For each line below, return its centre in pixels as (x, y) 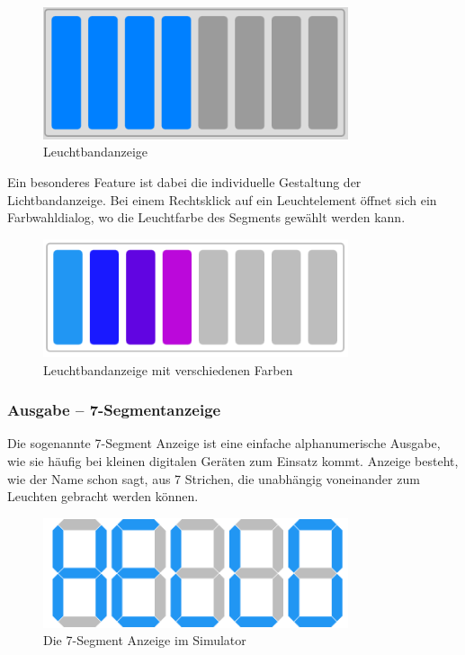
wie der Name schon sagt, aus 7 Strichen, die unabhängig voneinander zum (214, 478)
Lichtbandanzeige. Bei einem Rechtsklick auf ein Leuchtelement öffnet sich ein (222, 199)
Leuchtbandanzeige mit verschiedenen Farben (168, 369)
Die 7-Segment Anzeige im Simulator (145, 640)
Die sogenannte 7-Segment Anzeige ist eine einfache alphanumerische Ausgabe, (224, 443)
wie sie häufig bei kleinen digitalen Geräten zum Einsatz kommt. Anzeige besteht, (233, 460)
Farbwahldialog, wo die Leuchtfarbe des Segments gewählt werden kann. (206, 217)
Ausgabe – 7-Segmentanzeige (114, 410)
